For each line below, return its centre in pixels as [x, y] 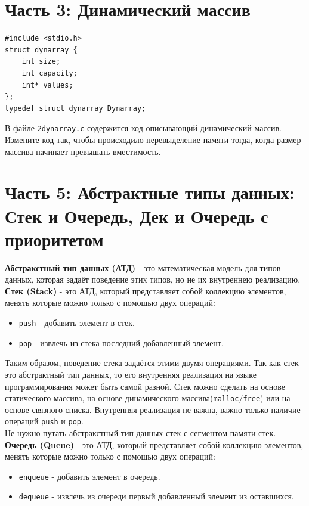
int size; [41, 62]
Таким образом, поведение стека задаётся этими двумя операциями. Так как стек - [155, 363]
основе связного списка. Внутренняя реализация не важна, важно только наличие [153, 409]
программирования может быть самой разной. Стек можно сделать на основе [145, 386]
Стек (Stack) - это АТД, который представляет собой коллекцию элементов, [146, 291]
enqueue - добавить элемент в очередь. [89, 476]
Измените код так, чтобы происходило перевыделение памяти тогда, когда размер [153, 139]
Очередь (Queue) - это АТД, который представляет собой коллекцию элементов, [154, 444]
